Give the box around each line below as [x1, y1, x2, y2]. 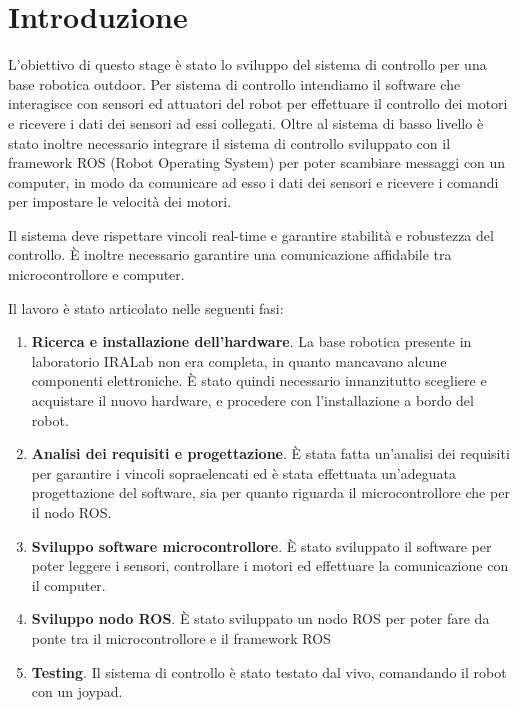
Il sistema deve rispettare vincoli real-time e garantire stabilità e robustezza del [8, 224, 494, 245]
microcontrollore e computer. [8, 264, 185, 285]
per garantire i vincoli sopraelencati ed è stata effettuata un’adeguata [31, 462, 456, 483]
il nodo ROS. [31, 502, 112, 522]
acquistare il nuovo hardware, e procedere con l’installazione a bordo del [31, 390, 474, 411]
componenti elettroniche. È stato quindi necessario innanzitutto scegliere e [31, 370, 487, 391]
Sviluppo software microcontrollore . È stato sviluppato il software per [31, 535, 492, 556]
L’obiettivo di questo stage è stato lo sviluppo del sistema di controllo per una [8, 54, 487, 75]
